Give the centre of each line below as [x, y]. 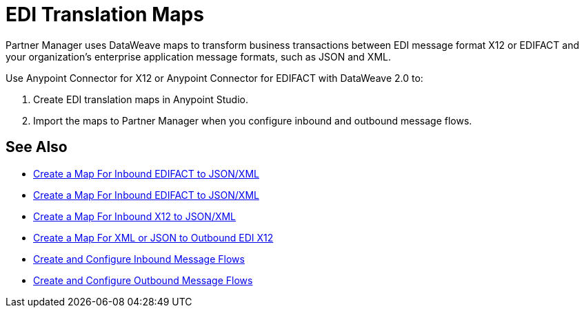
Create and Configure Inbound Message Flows [139, 259]
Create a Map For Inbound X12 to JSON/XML [135, 216]
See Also [37, 147]
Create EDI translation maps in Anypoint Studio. [141, 99]
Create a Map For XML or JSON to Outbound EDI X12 [153, 237]
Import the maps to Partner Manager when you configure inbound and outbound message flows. [253, 120]
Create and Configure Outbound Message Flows [143, 280]
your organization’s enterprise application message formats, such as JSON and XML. [198, 56]
